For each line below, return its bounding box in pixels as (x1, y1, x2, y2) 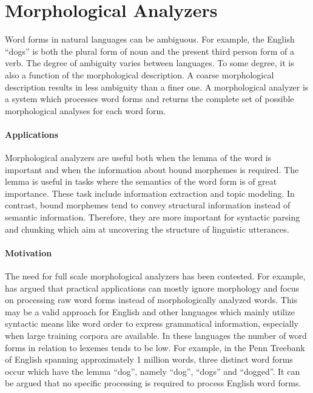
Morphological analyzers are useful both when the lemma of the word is (5, 151, 272, 164)
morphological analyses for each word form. (5, 104, 166, 117)
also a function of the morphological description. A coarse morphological (5, 68, 274, 81)
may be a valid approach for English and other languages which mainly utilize (5, 305, 295, 318)
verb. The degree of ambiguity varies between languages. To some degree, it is (5, 56, 294, 69)
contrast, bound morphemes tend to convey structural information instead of (5, 199, 291, 211)
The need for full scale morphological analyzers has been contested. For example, (5, 270, 306, 282)
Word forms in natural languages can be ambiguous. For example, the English (5, 33, 295, 46)
